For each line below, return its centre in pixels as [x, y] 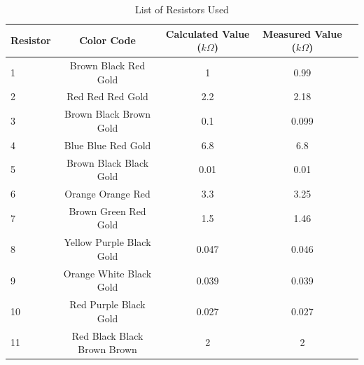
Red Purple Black [107, 304]
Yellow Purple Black [107, 242]
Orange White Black [107, 273]
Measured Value [302, 33]
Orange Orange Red [107, 194]
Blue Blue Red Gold [107, 145]
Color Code [107, 40]
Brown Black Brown [107, 114]
